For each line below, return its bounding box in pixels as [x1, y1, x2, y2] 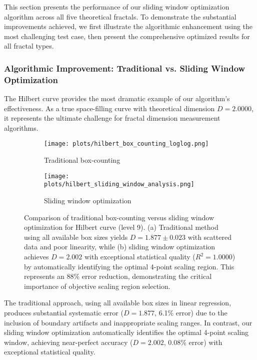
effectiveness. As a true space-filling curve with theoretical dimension [4, 103, 215, 113]
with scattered [187, 231, 231, 242]
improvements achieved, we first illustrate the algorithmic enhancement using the [4, 21, 253, 32]
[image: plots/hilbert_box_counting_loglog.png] [44, 140, 209, 148]
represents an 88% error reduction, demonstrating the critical [24, 271, 212, 281]
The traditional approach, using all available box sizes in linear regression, [4, 297, 231, 308]
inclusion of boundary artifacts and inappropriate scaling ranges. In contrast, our [4, 317, 252, 327]
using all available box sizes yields [24, 231, 128, 242]
